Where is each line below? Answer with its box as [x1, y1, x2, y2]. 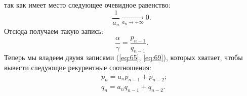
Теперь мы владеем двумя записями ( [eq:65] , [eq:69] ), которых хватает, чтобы [4, 52, 243, 63]
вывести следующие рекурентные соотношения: [4, 62, 151, 72]
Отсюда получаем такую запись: [4, 26, 103, 36]
